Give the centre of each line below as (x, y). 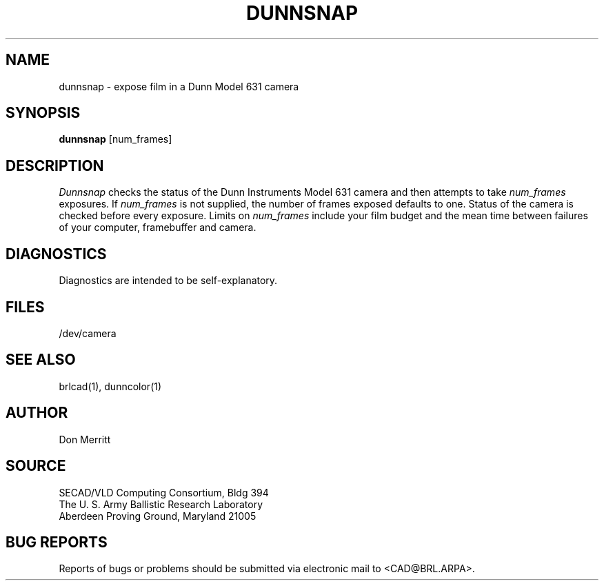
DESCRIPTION (55, 165)
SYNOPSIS (43, 113)
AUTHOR (37, 413)
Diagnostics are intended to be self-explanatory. (168, 281)
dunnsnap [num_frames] (115, 139)
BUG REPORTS (57, 542)
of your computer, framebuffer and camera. (158, 228)
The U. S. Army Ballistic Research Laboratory (161, 504)
